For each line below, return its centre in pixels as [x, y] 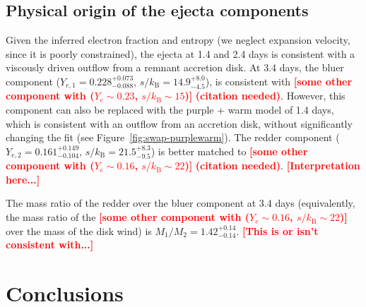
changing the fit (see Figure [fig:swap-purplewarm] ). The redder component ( [173, 137]
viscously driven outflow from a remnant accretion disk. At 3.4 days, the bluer [175, 67]
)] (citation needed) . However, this [265, 96]
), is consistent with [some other [279, 81]
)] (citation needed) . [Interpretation [272, 165]
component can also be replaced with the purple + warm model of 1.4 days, [170, 110]
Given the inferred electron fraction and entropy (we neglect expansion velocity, [178, 40]
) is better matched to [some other [229, 151]
